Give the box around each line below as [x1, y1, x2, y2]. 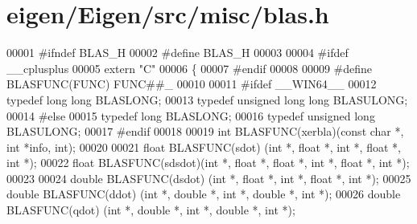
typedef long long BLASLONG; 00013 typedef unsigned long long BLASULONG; [6, 91, 408, 108]
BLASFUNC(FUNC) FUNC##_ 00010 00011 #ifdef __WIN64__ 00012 [6, 75, 377, 92]
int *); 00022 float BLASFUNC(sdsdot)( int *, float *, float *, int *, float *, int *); [6, 154, 410, 171]
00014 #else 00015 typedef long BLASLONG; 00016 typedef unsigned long [6, 107, 375, 124]
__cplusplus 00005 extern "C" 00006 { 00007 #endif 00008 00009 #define [6, 59, 373, 76]
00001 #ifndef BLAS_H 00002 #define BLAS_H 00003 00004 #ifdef [6, 44, 349, 61]
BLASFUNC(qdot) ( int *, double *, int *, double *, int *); [6, 202, 295, 218]
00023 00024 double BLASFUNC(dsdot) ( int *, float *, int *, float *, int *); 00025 [6, 169, 411, 186]
